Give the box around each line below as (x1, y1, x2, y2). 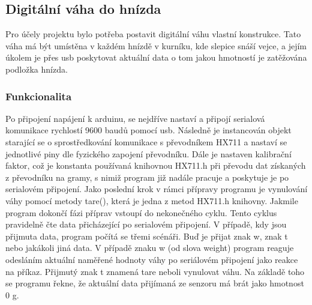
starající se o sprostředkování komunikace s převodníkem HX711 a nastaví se (5, 135, 287, 148)
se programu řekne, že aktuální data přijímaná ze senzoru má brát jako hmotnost (5, 277, 304, 289)
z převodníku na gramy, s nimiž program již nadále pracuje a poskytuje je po (5, 171, 289, 183)
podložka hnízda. (5, 62, 68, 75)
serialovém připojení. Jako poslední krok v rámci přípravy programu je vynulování (5, 183, 308, 195)
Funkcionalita (5, 88, 72, 103)
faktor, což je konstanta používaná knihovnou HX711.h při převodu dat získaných (5, 159, 306, 172)
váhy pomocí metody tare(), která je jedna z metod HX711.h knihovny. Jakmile (5, 194, 298, 207)
